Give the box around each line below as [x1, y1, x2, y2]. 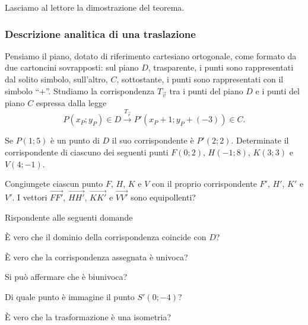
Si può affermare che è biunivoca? [5, 270, 128, 283]
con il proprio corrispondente [152, 177, 257, 190]
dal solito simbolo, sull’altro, [5, 73, 108, 85]
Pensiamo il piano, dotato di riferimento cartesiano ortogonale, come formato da [5, 49, 297, 62]
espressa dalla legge [36, 97, 107, 109]
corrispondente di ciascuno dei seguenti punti [5, 146, 169, 158]
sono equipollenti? [131, 191, 196, 203]
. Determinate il [231, 134, 289, 146]
